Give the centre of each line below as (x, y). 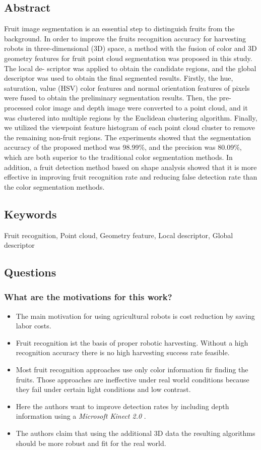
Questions (30, 272)
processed (19, 107)
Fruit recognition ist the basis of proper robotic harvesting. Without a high (132, 342)
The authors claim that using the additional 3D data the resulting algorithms (136, 433)
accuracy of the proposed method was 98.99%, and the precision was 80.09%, (123, 147)
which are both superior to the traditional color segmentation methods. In (118, 157)
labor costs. (34, 326)
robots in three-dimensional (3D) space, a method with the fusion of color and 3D (130, 48)
